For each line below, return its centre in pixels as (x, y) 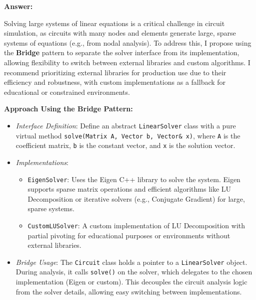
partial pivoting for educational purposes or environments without (129, 235)
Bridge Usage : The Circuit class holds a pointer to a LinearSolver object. (131, 262)
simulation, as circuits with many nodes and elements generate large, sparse (120, 33)
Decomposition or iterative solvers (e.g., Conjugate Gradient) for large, (136, 198)
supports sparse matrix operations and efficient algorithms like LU (129, 189)
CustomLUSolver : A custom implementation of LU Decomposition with (136, 225)
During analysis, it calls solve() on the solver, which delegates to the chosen (134, 272)
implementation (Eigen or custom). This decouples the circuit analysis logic (131, 282)
